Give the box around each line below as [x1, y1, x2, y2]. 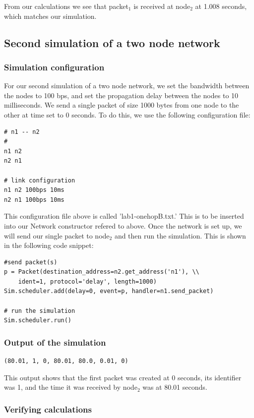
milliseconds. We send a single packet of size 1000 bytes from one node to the [4, 100, 239, 110]
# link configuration [4, 177, 75, 184]
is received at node [133, 1, 190, 11]
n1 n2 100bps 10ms [4, 186, 64, 194]
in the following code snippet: [4, 240, 94, 250]
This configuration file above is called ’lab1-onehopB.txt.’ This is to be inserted [4, 211, 244, 221]
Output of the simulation [4, 336, 106, 348]
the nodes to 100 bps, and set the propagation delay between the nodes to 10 [4, 90, 239, 100]
